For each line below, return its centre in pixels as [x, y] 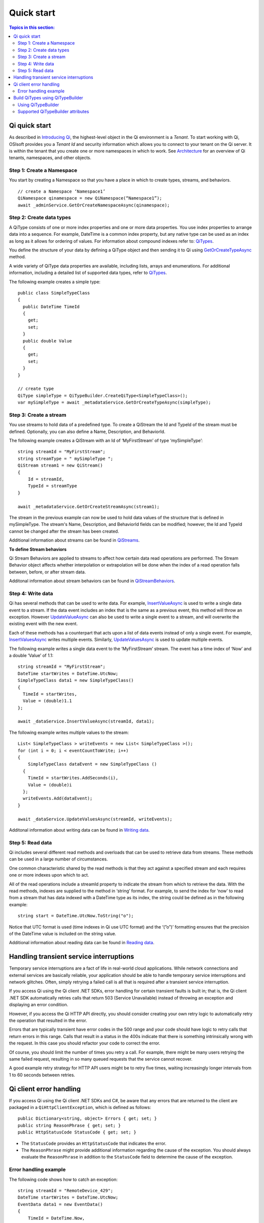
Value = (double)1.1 [47, 701]
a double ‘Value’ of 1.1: [31, 655]
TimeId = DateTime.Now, [56, 1218]
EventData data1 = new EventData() [60, 1204]
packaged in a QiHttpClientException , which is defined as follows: [80, 1108]
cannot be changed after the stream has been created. [64, 531]
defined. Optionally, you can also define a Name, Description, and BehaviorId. [87, 431]
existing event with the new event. [44, 624]
